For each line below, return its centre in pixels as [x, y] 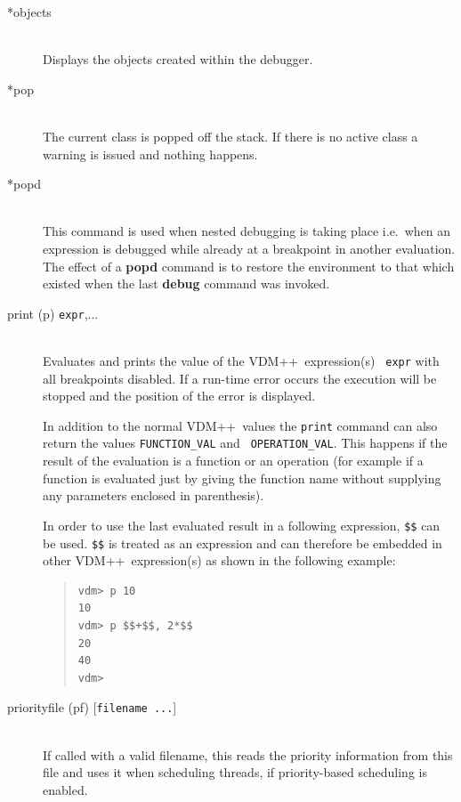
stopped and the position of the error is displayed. [179, 396]
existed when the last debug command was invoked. [186, 284]
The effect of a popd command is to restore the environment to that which [249, 266]
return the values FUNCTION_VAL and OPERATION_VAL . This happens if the [245, 443]
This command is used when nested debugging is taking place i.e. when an [247, 231]
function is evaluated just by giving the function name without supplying [242, 478]
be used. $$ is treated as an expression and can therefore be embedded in [243, 543]
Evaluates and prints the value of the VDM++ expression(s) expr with [241, 360]
